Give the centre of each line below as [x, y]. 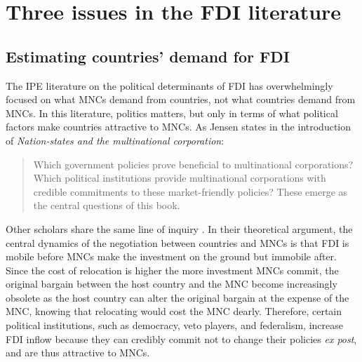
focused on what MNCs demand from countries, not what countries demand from [181, 99]
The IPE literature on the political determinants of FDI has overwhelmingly [169, 85]
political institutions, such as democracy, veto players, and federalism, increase [174, 325]
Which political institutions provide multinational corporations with [180, 178]
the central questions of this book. [107, 205]
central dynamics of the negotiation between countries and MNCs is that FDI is [177, 242]
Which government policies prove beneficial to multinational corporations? [193, 164]
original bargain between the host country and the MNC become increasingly [172, 284]
